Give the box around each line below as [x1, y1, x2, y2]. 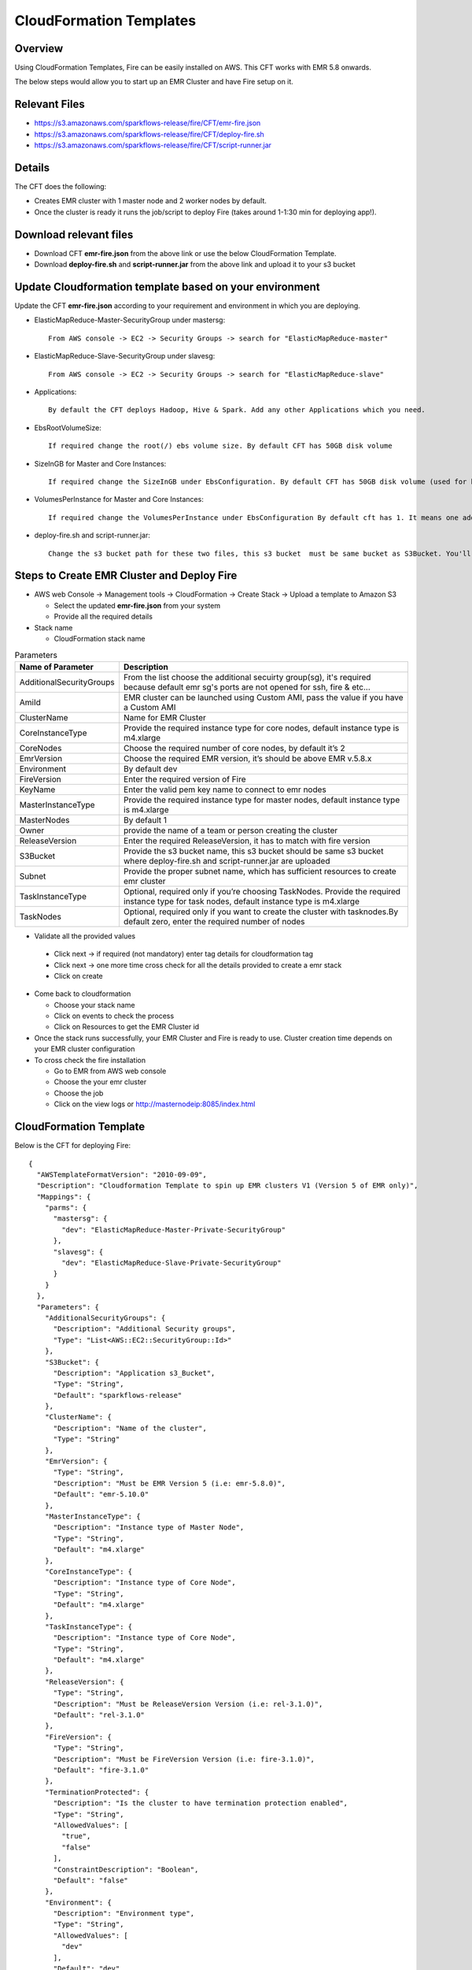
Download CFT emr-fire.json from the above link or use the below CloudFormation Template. [34, 248, 337, 258]
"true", [61, 1832, 91, 1841]
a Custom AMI [123, 701, 176, 712]
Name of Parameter [19, 661, 94, 672]
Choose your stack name [53, 1000, 135, 1009]
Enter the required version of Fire [123, 773, 246, 784]
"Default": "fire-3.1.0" [53, 1765, 149, 1775]
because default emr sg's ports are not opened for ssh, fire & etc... [123, 682, 371, 693]
